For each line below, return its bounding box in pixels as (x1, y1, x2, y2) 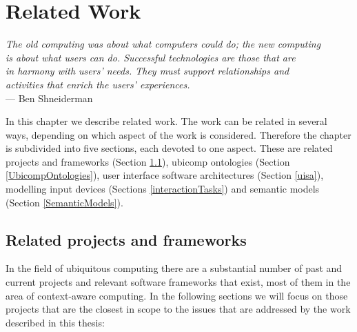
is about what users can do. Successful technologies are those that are (6, 50, 296, 64)
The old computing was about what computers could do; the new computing (6, 37, 321, 51)
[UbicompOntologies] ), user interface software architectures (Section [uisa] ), (6, 168, 324, 182)
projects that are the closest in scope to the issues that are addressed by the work (6, 302, 351, 316)
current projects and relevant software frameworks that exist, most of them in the (6, 275, 351, 289)
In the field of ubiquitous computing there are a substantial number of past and (6, 261, 343, 275)
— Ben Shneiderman (6, 90, 93, 105)
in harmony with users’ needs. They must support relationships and (6, 64, 289, 78)
